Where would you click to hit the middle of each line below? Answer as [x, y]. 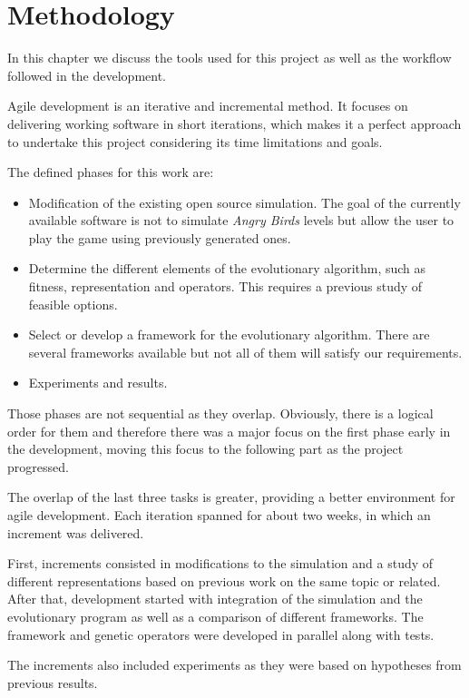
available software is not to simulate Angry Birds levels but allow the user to [241, 220]
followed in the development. [87, 75]
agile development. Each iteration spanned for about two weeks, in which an [219, 515]
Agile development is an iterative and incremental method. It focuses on [208, 106]
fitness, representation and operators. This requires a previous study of [225, 286]
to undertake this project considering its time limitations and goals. [195, 141]
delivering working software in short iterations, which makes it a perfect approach [234, 123]
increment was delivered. [76, 532]
